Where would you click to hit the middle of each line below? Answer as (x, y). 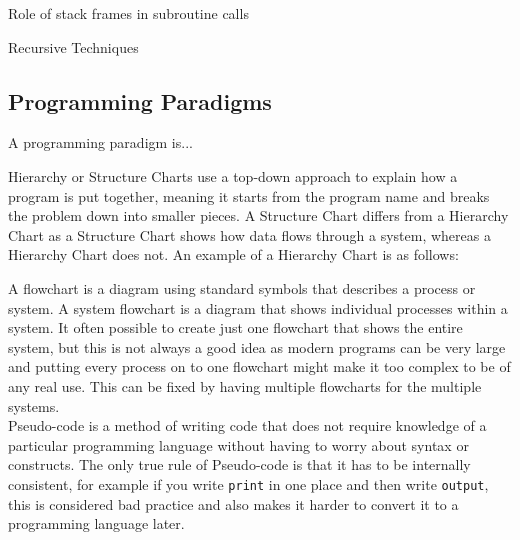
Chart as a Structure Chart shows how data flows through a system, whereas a (249, 234)
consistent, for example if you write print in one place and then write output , (248, 483)
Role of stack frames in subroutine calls (128, 13)
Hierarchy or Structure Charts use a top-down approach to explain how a (233, 175)
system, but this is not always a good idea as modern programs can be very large (257, 346)
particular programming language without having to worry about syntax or (238, 444)
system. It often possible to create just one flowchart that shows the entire (235, 327)
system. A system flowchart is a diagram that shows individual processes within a (258, 307)
